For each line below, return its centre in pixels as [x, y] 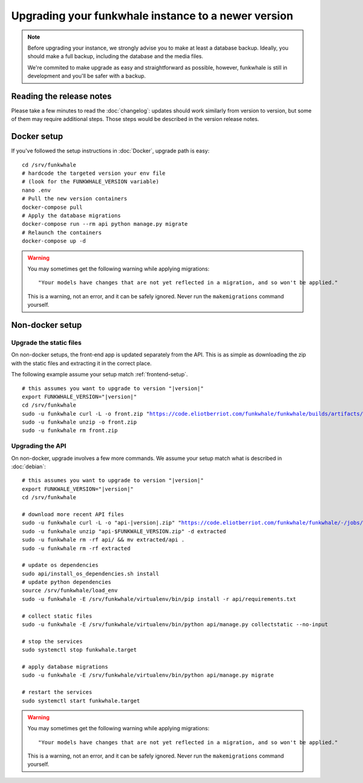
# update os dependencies [60, 565]
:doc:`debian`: [28, 467]
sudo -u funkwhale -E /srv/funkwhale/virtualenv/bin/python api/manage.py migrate [148, 675]
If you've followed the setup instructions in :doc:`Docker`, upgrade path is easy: [110, 151]
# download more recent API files [73, 514]
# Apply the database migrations [71, 216]
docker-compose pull [52, 207]
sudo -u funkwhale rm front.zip [70, 431]
